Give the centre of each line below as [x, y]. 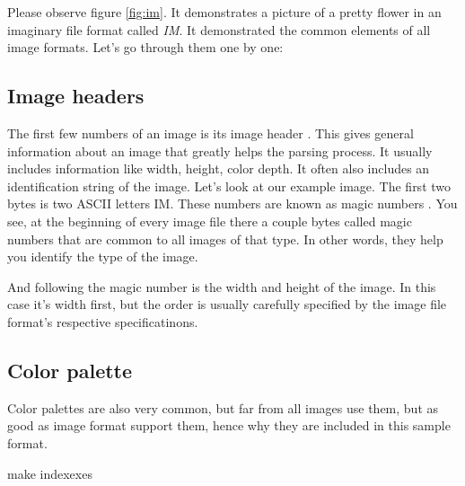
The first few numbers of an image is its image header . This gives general [211, 133]
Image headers [76, 96]
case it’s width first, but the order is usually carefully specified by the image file [227, 304]
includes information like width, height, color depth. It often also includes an [219, 168]
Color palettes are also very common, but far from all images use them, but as [223, 407]
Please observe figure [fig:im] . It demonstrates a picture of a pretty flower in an [224, 12]
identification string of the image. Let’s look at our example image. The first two [229, 186]
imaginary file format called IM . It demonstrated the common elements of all [219, 29]
